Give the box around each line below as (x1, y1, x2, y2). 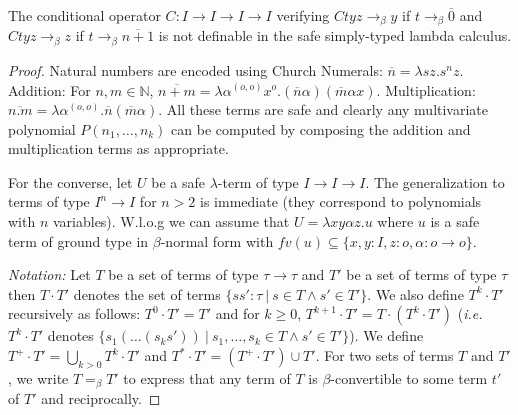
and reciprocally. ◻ (41, 388, 161, 409)
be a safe (151, 171, 206, 192)
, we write (8, 367, 69, 388)
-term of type (217, 171, 299, 192)
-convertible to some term (330, 367, 488, 388)
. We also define (367, 283, 464, 304)
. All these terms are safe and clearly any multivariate (158, 99, 489, 120)
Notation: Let (8, 264, 91, 285)
